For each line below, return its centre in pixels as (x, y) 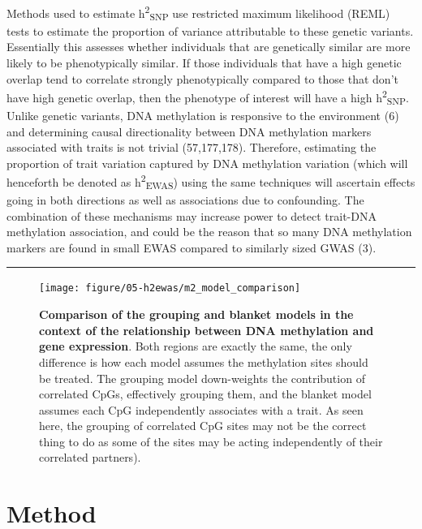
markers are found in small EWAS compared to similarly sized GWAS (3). (192, 247)
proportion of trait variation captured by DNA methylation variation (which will (207, 163)
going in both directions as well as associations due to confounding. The (185, 200)
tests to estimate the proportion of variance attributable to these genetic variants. (210, 30)
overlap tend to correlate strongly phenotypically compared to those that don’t (202, 78)
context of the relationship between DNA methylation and (207, 330)
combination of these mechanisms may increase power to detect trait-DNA (192, 215)
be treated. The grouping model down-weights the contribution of (202, 378)
